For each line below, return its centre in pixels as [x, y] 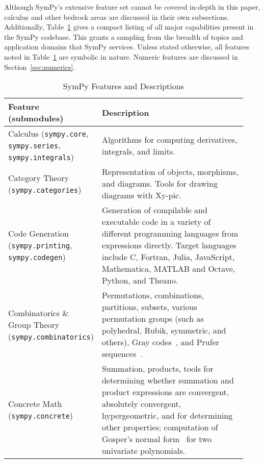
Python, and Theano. [140, 280]
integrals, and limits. [138, 151]
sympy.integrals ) [41, 157]
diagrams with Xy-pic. [141, 195]
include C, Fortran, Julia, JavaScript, [168, 257]
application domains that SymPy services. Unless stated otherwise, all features [127, 47]
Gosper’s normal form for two [157, 439]
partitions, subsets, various [149, 307]
